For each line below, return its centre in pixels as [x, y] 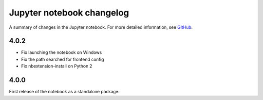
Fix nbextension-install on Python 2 [57, 66]
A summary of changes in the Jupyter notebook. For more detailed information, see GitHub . [101, 27]
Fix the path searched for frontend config [63, 59]
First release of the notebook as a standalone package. [64, 92]
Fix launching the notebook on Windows [62, 52]
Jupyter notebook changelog [69, 13]
